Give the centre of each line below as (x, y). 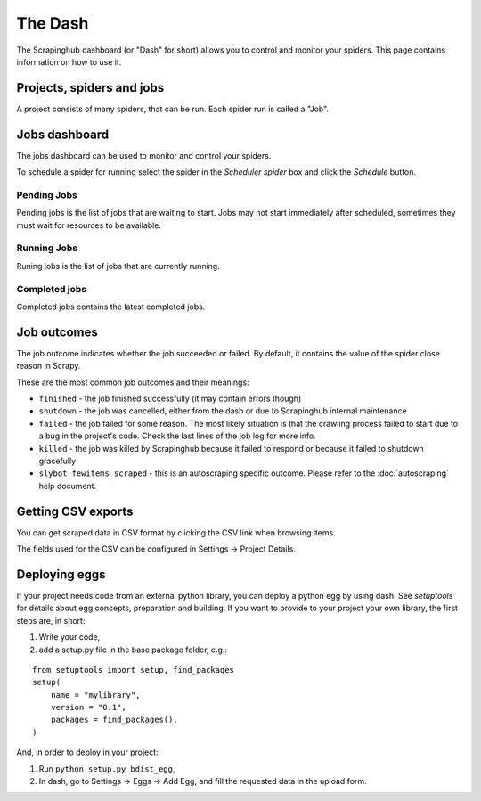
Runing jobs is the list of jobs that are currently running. (118, 266)
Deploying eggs (61, 574)
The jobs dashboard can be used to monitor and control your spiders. (144, 155)
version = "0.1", (88, 707)
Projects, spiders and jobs (90, 88)
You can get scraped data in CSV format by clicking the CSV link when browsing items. (176, 532)
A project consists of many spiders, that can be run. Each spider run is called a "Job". (173, 109)
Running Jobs (47, 248)
